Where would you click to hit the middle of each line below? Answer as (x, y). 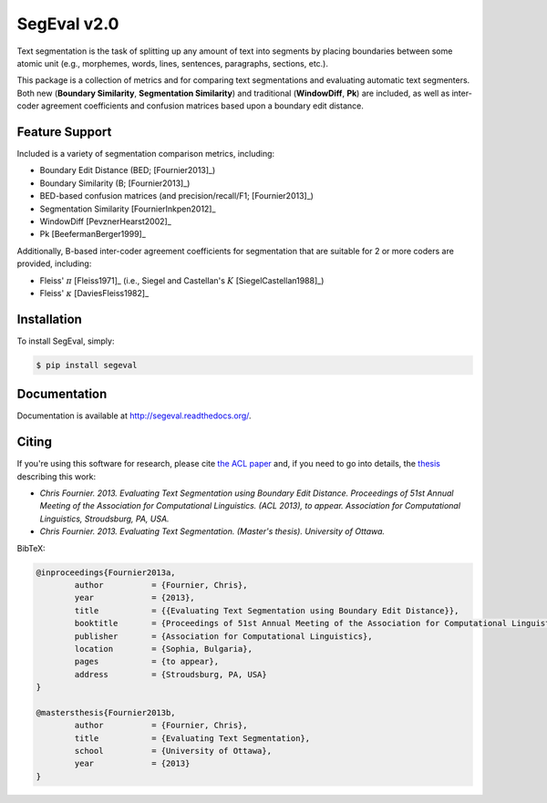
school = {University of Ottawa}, (173, 751)
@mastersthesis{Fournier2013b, (106, 712)
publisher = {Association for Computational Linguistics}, (223, 636)
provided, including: (54, 263)
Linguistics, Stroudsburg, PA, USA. (104, 519)
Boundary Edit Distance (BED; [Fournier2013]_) (128, 170)
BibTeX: (31, 548)
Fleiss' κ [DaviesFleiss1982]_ (94, 293)
